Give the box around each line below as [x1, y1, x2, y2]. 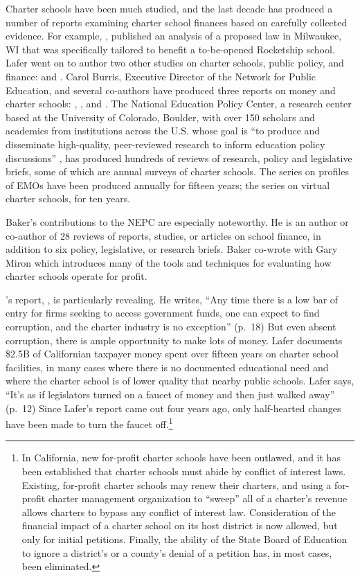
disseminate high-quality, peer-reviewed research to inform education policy [6, 136, 325, 151]
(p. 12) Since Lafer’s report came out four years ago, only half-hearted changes [6, 400, 341, 415]
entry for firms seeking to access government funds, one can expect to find [6, 305, 320, 320]
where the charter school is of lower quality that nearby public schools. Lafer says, [6, 373, 354, 388]
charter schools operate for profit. [6, 269, 147, 283]
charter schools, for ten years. [6, 191, 131, 206]
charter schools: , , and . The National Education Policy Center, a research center [6, 96, 352, 111]
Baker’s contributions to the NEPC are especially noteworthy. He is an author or [6, 214, 349, 229]
